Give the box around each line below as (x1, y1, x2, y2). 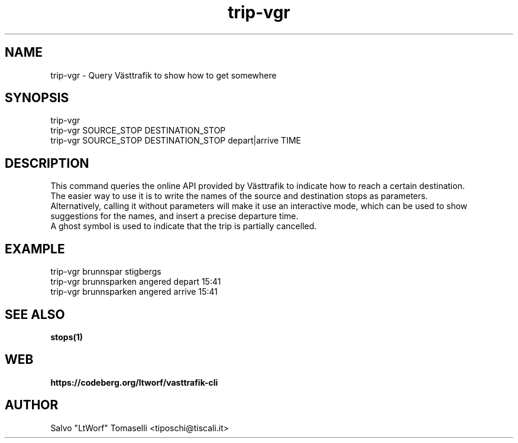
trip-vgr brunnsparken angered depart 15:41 (50, 276, 221, 287)
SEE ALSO (5, 307, 65, 322)
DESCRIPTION (5, 155, 89, 171)
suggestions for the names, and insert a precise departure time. (50, 211, 299, 221)
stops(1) (50, 331, 83, 342)
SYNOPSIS (5, 90, 69, 106)
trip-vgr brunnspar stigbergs (50, 266, 161, 277)
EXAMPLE (5, 241, 65, 256)
